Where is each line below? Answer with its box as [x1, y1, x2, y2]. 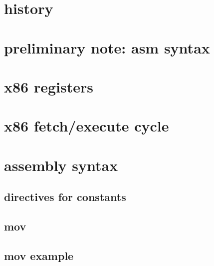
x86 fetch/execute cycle [4, 115, 169, 136]
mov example [4, 247, 74, 263]
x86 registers [4, 76, 93, 96]
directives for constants [4, 189, 126, 204]
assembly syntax [4, 154, 118, 175]
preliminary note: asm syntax [4, 37, 210, 57]
